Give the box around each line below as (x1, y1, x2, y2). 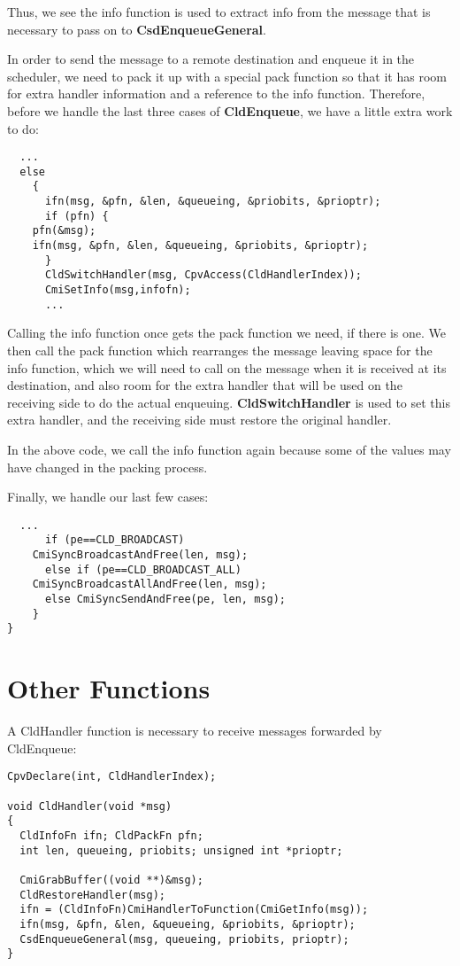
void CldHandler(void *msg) (7, 799, 172, 813)
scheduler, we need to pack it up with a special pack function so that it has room (7, 66, 447, 85)
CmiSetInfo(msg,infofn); (44, 284, 191, 297)
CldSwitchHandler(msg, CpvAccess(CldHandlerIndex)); (44, 269, 362, 282)
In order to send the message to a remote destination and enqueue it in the (7, 50, 415, 68)
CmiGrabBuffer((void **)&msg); (19, 873, 203, 886)
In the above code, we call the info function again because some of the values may (7, 440, 451, 458)
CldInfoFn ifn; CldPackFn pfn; (19, 829, 203, 842)
